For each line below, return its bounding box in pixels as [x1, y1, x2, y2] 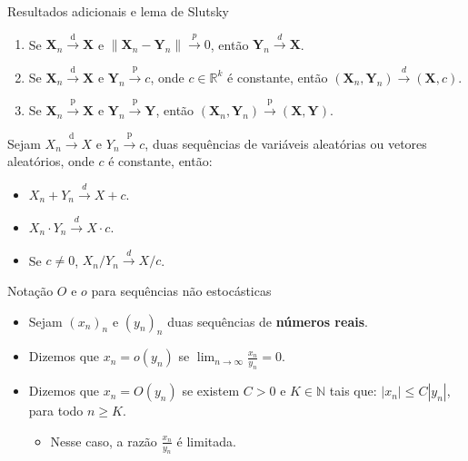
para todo [28, 401, 84, 420]
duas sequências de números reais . [167, 311, 368, 330]
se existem [182, 381, 240, 400]
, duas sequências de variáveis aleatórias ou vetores [144, 133, 427, 152]
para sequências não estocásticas [91, 280, 272, 299]
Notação [7, 280, 54, 299]
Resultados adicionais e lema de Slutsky [7, 2, 229, 20]
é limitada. [176, 431, 236, 450]
